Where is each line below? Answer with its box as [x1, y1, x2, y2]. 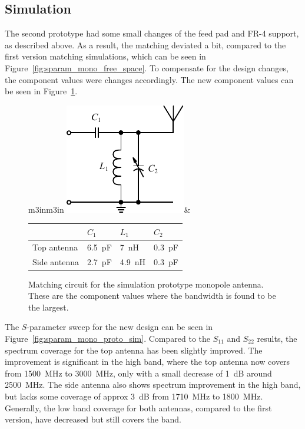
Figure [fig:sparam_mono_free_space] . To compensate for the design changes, [5, 61, 289, 74]
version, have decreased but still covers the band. [5, 413, 181, 425]
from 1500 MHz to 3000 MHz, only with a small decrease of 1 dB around [5, 367, 272, 379]
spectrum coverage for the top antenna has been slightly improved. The [5, 344, 263, 356]
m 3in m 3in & [28, 203, 191, 215]
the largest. [28, 301, 69, 313]
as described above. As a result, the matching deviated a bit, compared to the [5, 38, 286, 51]
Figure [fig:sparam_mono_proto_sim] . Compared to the [5, 332, 210, 345]
